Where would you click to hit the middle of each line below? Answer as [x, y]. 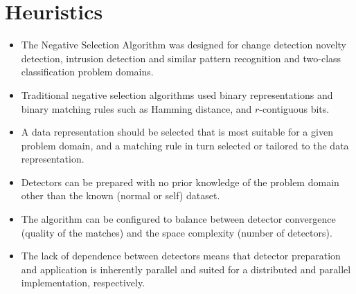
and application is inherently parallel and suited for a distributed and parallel [186, 269]
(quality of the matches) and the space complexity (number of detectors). [177, 232]
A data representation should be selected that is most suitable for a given [177, 132]
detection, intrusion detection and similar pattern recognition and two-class [181, 58]
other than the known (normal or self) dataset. [121, 195]
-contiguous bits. [294, 108]
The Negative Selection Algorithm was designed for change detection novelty [184, 45]
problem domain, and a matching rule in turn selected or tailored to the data [185, 145]
